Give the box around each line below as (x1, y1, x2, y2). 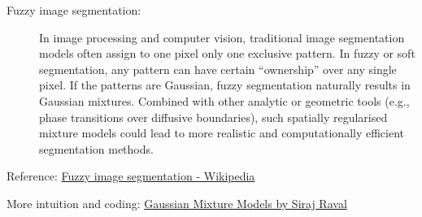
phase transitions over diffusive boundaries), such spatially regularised (39, 108, 388, 125)
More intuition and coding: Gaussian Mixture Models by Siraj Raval (7, 194, 347, 211)
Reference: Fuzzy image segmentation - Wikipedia (7, 167, 255, 184)
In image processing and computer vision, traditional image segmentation (39, 28, 405, 46)
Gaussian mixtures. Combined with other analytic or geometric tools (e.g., (39, 92, 410, 109)
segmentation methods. (39, 140, 154, 157)
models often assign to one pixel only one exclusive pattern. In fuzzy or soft (39, 45, 415, 62)
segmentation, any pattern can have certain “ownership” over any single (39, 60, 397, 77)
